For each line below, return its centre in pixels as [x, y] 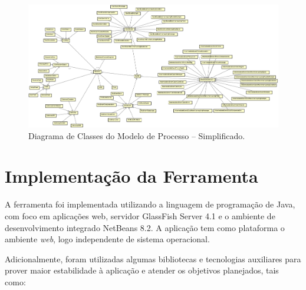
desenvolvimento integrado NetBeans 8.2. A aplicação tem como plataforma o [145, 227]
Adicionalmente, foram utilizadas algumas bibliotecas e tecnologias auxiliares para [153, 258]
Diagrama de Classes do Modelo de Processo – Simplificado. [137, 135]
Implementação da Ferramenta [131, 176]
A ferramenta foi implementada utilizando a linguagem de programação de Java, [150, 204]
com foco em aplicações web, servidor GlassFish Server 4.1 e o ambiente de [140, 215]
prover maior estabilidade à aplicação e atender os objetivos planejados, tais [142, 270]
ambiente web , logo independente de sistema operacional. [107, 239]
